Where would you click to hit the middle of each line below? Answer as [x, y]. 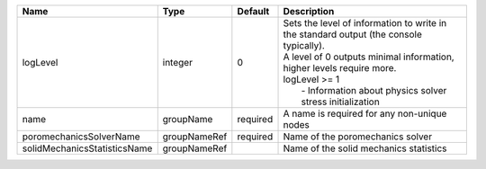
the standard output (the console [353, 34]
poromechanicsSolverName [81, 137]
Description [309, 11]
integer [178, 62]
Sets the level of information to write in [365, 23]
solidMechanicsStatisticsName [87, 148]
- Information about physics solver [374, 90]
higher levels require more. [340, 68]
